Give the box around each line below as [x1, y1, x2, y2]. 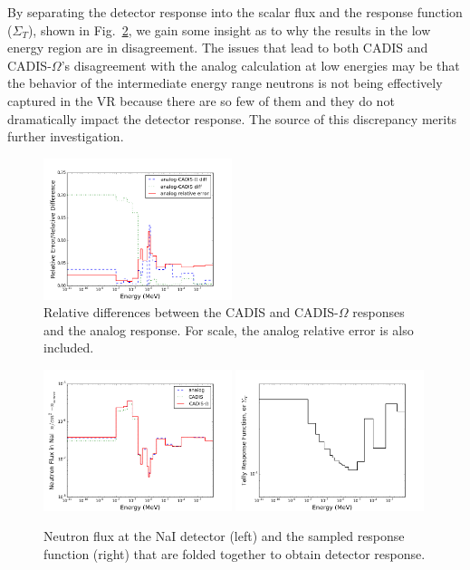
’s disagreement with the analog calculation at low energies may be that [61, 55, 460, 74]
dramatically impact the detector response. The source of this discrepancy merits [7, 109, 457, 128]
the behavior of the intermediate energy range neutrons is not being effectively [7, 73, 443, 92]
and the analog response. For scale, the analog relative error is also [43, 320, 414, 339]
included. [43, 338, 94, 357]
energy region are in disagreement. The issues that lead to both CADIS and [7, 38, 428, 57]
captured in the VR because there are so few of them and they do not [7, 91, 395, 110]
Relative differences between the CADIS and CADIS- [43, 303, 339, 322]
